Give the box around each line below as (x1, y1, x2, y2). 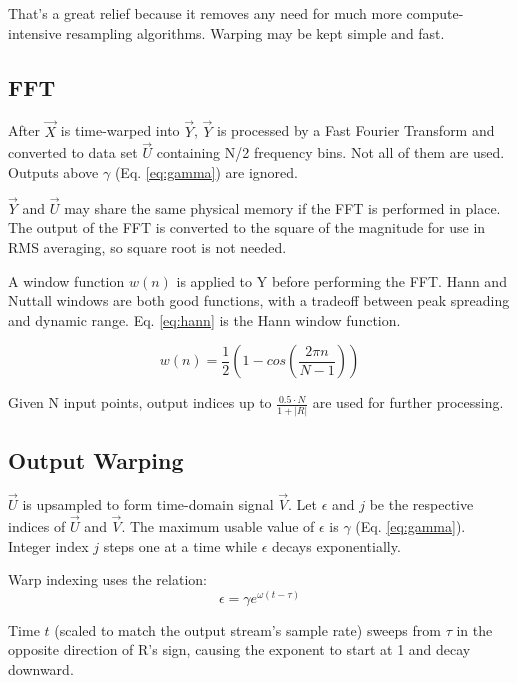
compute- (406, 3, 464, 23)
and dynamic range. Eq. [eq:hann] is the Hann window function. (8, 309, 401, 330)
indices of (8, 515, 66, 536)
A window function (8, 270, 125, 291)
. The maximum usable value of (121, 515, 315, 536)
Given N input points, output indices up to (8, 392, 272, 413)
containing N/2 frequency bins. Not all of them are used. (156, 142, 505, 163)
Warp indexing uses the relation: (8, 569, 207, 590)
